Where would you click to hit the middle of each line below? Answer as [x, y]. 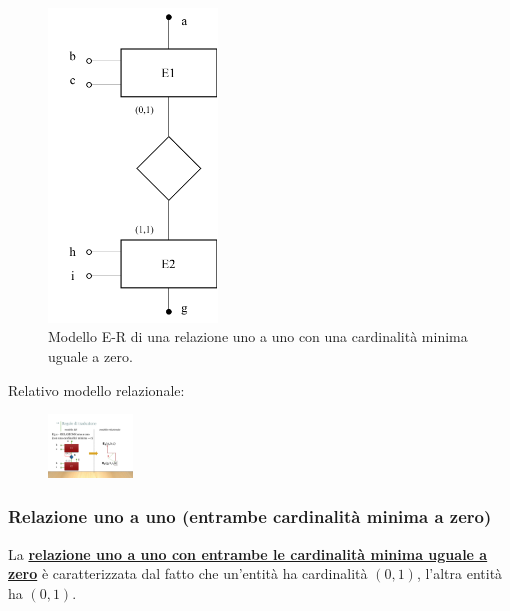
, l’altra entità [459, 573]
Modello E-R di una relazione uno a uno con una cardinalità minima [258, 336]
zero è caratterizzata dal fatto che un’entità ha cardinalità [188, 573]
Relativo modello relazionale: [96, 389]
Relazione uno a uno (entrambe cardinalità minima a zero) [250, 516]
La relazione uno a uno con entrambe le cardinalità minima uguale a [248, 553]
